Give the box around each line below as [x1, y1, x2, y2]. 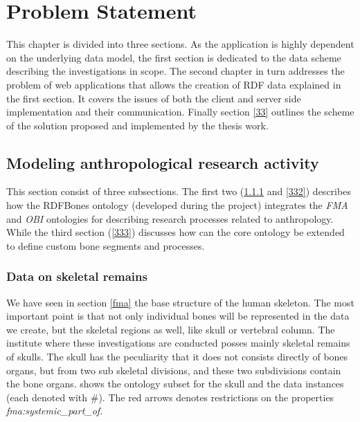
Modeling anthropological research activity [6, 152, 319, 173]
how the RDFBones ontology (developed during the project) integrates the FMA [6, 198, 348, 212]
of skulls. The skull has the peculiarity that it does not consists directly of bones [6, 349, 348, 364]
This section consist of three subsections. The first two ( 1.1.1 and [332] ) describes [6, 184, 351, 199]
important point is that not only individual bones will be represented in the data [6, 309, 350, 323]
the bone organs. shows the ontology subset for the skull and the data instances [6, 376, 344, 391]
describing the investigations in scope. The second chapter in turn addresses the [6, 64, 345, 78]
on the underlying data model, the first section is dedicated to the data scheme [6, 50, 341, 64]
